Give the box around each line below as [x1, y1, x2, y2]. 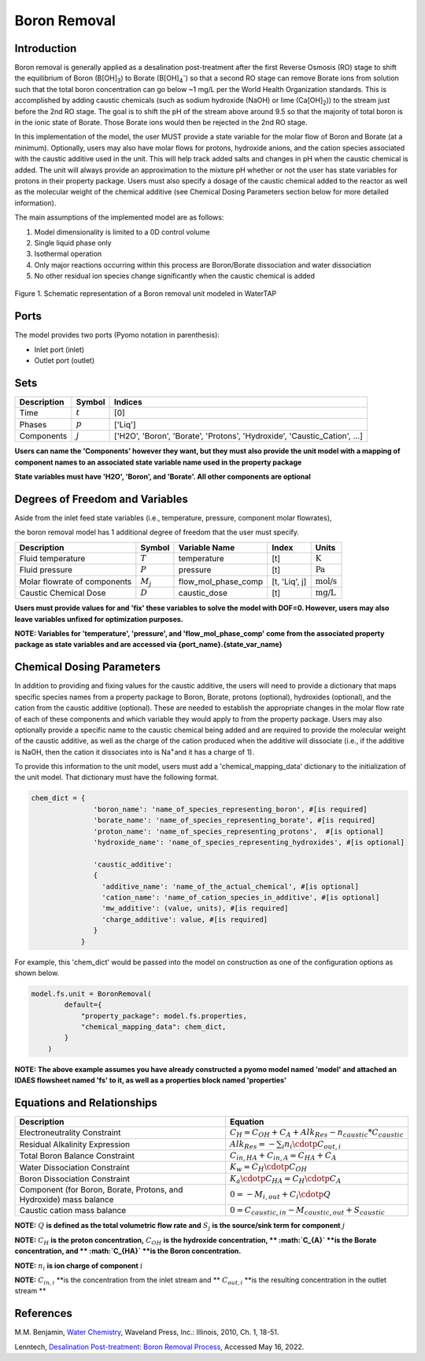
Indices [114, 397, 142, 408]
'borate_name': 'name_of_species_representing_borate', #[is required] [93, 815, 376, 825]
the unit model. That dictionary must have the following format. [14, 772, 219, 782]
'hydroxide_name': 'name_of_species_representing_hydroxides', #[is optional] [93, 838, 405, 847]
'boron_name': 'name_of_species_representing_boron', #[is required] [93, 804, 368, 814]
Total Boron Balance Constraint [19, 1150, 135, 1161]
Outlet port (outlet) [34, 356, 95, 365]
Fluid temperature [19, 553, 86, 564]
